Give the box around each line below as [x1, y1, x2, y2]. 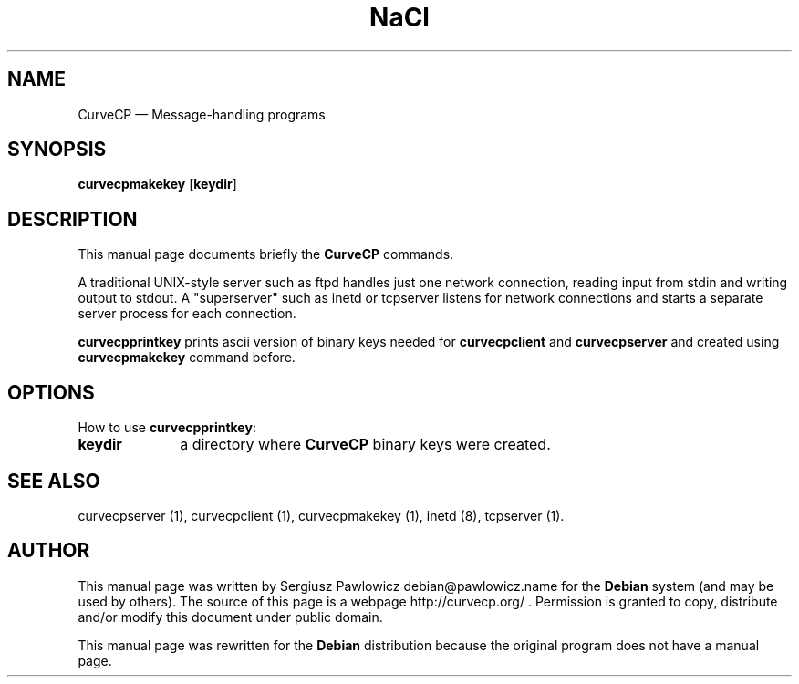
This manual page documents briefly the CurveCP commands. [78, 246, 454, 263]
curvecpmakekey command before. [78, 349, 296, 366]
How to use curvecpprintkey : [78, 420, 256, 436]
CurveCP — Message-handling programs [78, 106, 326, 122]
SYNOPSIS [7, 138, 107, 161]
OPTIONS [7, 380, 95, 404]
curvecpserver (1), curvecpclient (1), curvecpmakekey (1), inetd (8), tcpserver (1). [78, 507, 565, 523]
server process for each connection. [78, 306, 296, 322]
